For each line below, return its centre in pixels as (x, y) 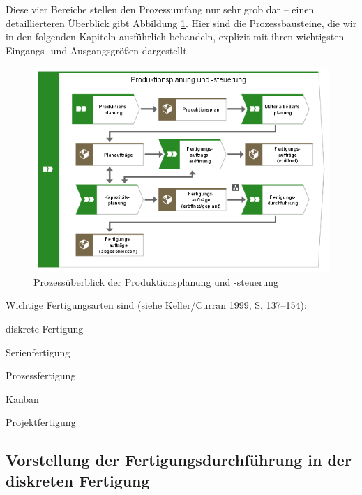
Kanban (22, 398)
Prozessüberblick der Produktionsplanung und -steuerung (156, 281)
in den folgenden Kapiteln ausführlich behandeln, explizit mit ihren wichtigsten (175, 37)
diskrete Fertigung (45, 329)
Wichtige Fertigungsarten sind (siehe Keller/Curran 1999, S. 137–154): (156, 305)
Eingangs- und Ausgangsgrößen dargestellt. (98, 50)
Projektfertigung (41, 422)
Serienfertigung (38, 352)
